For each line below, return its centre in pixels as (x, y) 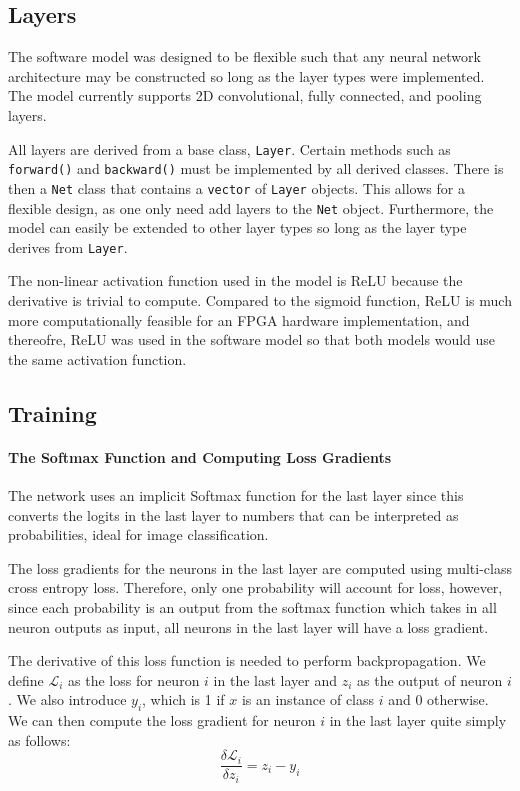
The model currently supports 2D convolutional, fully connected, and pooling (245, 95)
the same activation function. (97, 358)
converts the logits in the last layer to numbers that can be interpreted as (233, 514)
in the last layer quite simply (418, 720)
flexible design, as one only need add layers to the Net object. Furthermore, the (251, 207)
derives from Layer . (68, 246)
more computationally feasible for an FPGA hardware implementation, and (239, 319)
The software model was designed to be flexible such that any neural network (244, 56)
